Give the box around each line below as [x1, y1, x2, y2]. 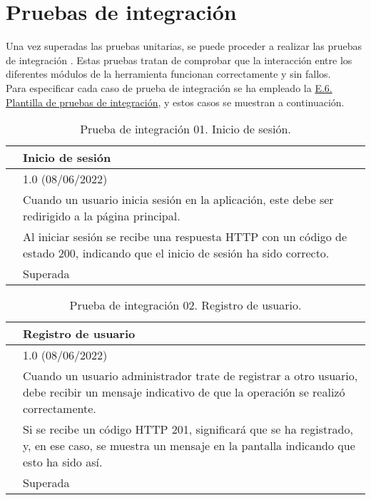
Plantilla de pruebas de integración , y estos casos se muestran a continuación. [6, 94, 345, 109]
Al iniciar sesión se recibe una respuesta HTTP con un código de [23, 228, 347, 245]
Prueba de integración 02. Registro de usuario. [69, 297, 302, 314]
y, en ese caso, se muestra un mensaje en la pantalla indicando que [23, 437, 355, 454]
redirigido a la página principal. [23, 208, 181, 225]
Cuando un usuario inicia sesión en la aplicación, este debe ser [23, 191, 334, 208]
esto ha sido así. [23, 454, 103, 471]
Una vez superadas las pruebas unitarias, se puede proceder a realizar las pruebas [6, 39, 362, 53]
